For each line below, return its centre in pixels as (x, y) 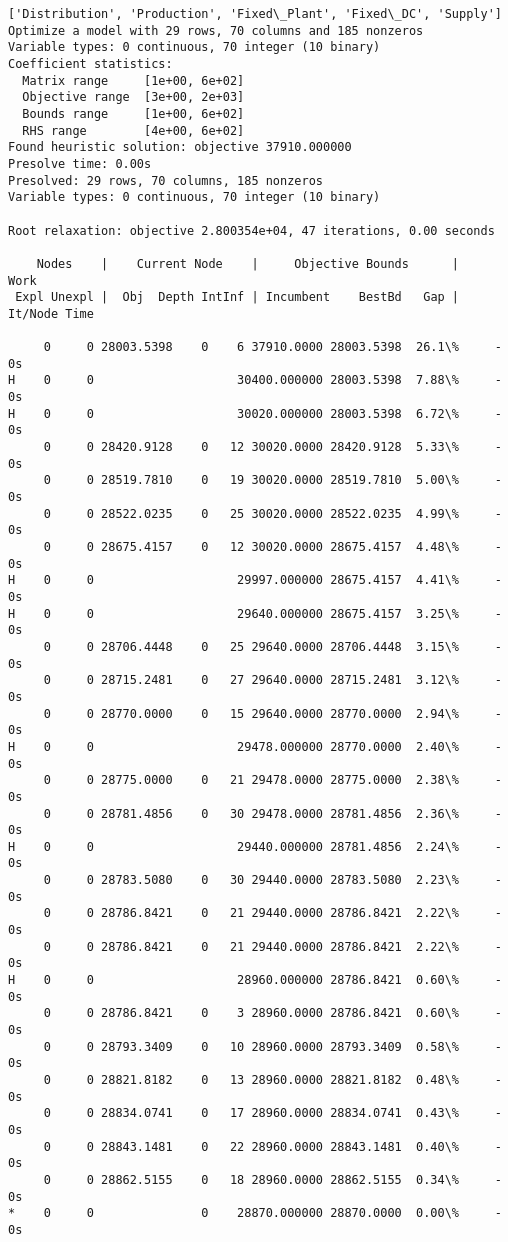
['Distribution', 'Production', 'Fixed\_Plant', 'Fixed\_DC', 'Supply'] (255, 14)
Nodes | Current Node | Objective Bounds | (248, 263)
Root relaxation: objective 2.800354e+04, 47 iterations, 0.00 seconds (251, 230)
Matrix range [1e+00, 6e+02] (133, 80)
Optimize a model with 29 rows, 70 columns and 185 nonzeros (216, 30)
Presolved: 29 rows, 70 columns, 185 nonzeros (165, 180)
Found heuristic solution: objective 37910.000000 (180, 147)
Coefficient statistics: (90, 63)
